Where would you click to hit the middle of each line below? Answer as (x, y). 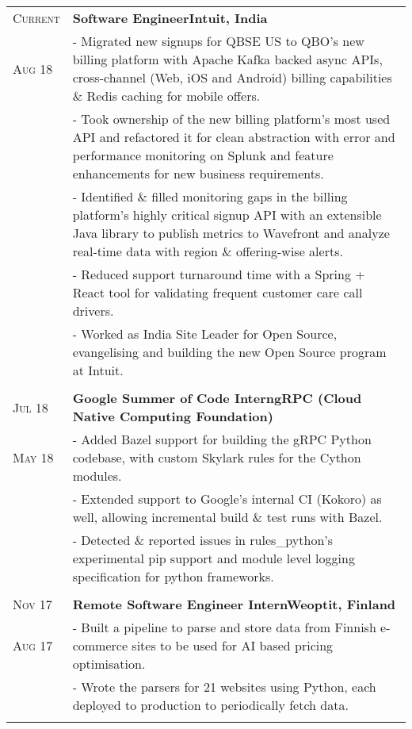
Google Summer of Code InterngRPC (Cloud (217, 398)
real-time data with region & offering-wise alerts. (208, 251)
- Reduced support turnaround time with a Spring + (219, 274)
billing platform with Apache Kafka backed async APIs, (227, 59)
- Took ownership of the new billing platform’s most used (231, 119)
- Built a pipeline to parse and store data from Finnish (224, 627)
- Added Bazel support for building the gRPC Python (222, 439)
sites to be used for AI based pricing (233, 645)
